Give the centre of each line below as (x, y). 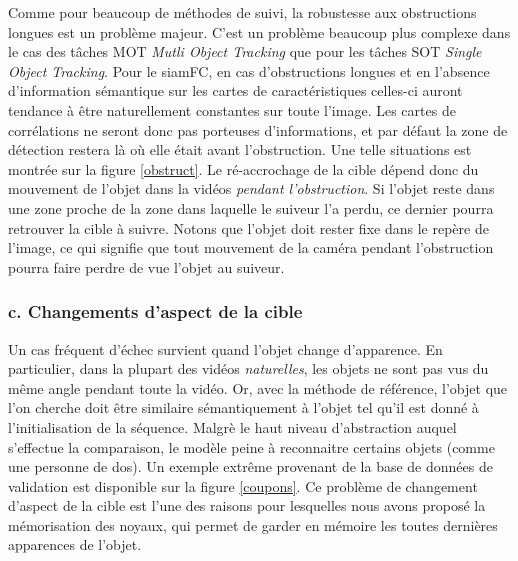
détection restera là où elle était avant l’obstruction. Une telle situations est (240, 149)
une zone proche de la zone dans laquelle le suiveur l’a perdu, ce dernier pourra (251, 207)
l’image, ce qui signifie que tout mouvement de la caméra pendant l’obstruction (251, 247)
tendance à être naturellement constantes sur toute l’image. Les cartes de (232, 109)
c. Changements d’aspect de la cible (155, 311)
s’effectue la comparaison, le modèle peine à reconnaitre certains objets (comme (251, 446)
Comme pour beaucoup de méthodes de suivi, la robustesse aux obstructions (242, 12)
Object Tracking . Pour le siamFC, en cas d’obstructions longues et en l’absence (249, 70)
